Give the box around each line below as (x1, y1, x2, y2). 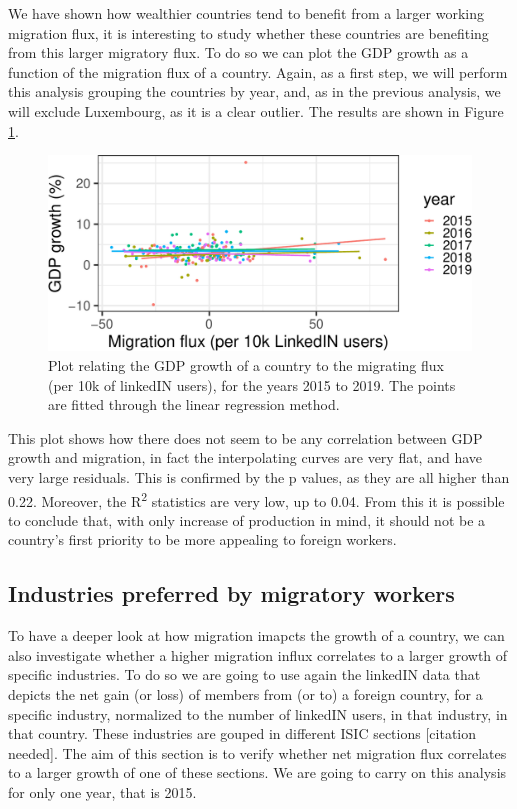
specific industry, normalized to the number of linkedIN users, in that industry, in (8, 703, 508, 724)
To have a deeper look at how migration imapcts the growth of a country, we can (8, 625, 505, 646)
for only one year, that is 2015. (8, 781, 197, 802)
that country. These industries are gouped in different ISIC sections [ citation (8, 723, 477, 744)
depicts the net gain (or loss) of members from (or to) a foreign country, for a (8, 684, 483, 704)
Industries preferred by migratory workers (8, 578, 455, 609)
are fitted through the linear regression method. (48, 394, 340, 415)
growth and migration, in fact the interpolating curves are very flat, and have (8, 447, 483, 468)
